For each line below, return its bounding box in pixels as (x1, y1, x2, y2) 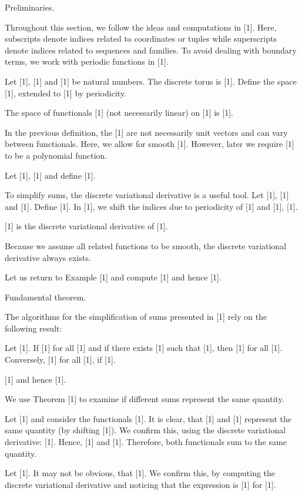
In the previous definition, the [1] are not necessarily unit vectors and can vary (5, 126, 288, 138)
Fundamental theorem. (5, 290, 86, 303)
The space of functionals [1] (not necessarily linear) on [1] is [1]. (5, 106, 233, 119)
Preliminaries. (5, 1, 55, 13)
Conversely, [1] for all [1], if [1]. (5, 353, 116, 366)
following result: (5, 322, 62, 334)
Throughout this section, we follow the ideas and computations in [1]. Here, (5, 21, 277, 33)
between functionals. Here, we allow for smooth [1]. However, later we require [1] (5, 138, 294, 150)
